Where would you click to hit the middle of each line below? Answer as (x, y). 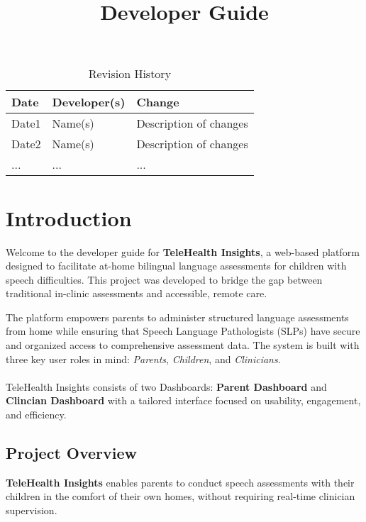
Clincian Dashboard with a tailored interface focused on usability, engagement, (183, 400)
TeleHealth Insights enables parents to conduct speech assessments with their (180, 482)
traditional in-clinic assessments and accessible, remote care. (137, 293)
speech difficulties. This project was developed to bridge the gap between (164, 279)
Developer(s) (89, 102)
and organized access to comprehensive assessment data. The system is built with (183, 345)
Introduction (69, 217)
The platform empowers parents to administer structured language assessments (177, 317)
